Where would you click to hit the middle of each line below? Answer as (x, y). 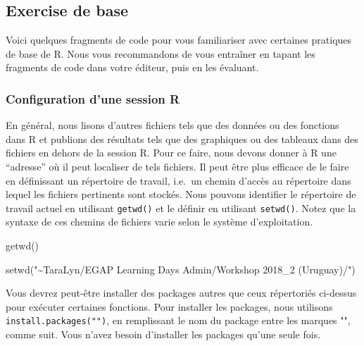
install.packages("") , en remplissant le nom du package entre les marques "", (178, 320)
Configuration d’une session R (93, 98)
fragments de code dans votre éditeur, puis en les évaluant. (132, 67)
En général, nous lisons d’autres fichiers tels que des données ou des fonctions (172, 125)
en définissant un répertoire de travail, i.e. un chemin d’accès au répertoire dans (178, 180)
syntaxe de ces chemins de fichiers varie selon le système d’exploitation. (159, 222)
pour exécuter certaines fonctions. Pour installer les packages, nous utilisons (169, 306)
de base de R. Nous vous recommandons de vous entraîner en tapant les (161, 53)
